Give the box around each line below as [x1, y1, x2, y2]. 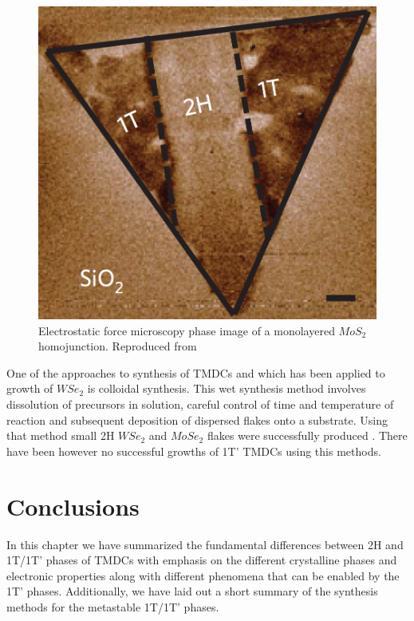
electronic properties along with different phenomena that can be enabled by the [6, 567, 400, 583]
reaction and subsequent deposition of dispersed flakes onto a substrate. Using [6, 411, 388, 428]
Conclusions [6, 489, 140, 522]
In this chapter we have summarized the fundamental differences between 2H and [6, 536, 404, 552]
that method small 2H [6, 427, 115, 444]
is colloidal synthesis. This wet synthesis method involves [87, 380, 366, 397]
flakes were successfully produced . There [207, 427, 408, 444]
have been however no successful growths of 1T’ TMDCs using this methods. [6, 442, 381, 459]
